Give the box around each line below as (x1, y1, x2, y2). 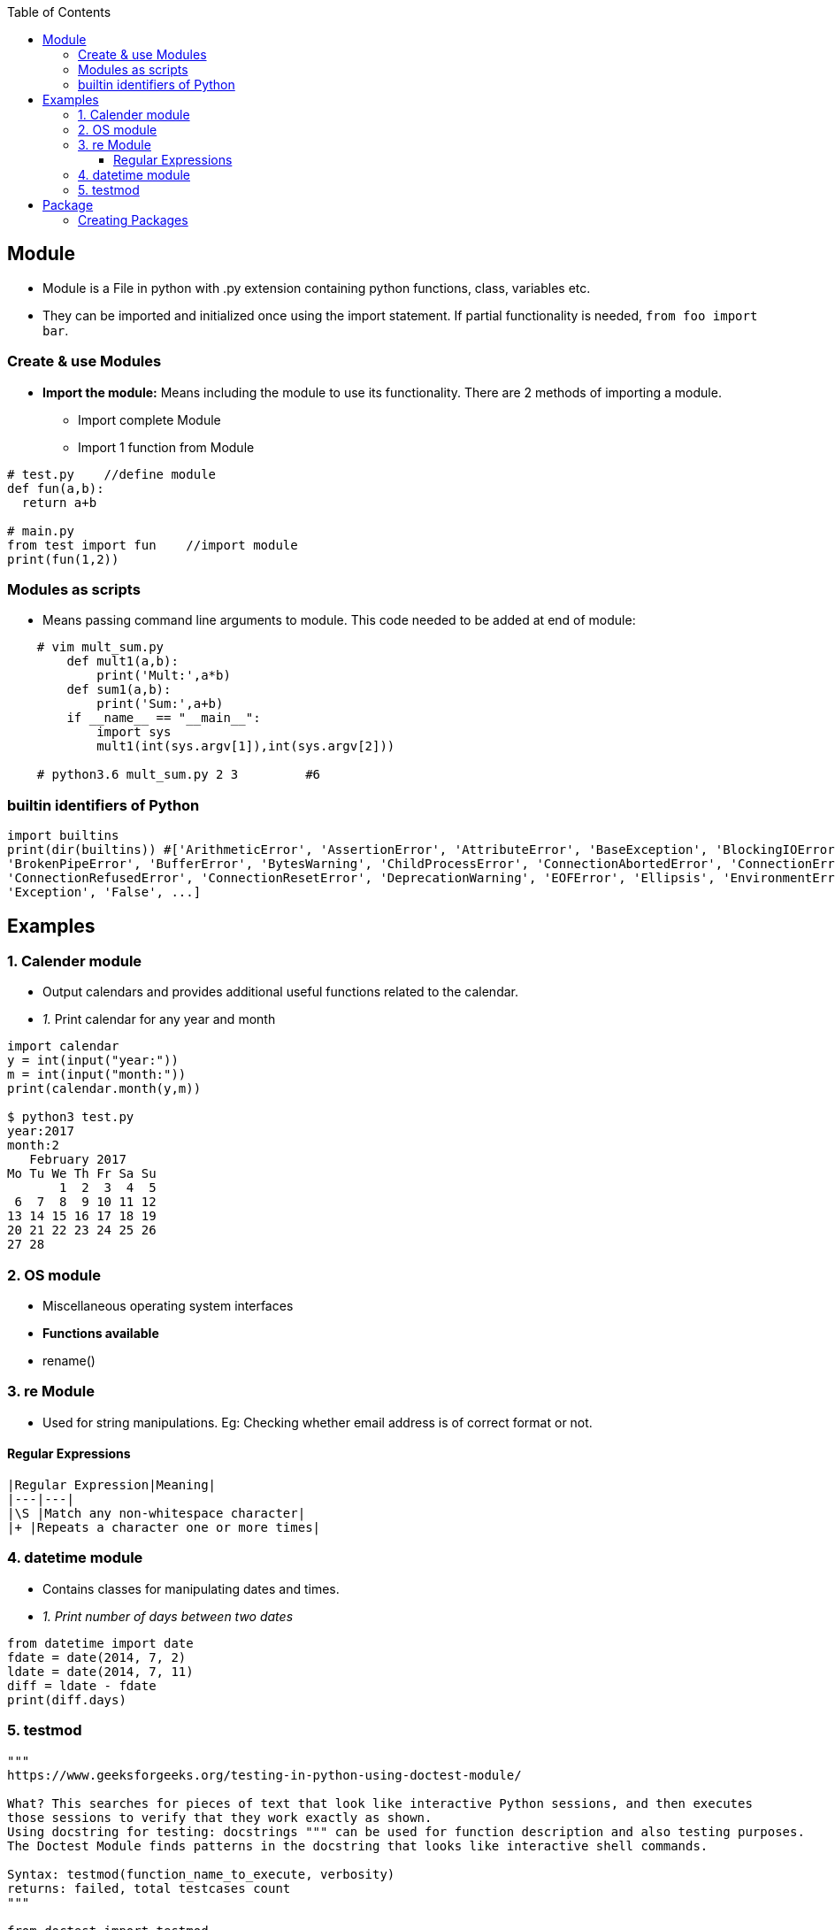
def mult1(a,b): (66, 654, 179, 669)
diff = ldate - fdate (7, 1678, 157, 1693)
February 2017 (29, 1152, 126, 1167)
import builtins (7, 828, 119, 843)
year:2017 (7, 1124, 74, 1139)
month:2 (7, 1138, 60, 1153)
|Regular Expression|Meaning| (7, 1478, 217, 1493)
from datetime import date (7, 1635, 194, 1650)
